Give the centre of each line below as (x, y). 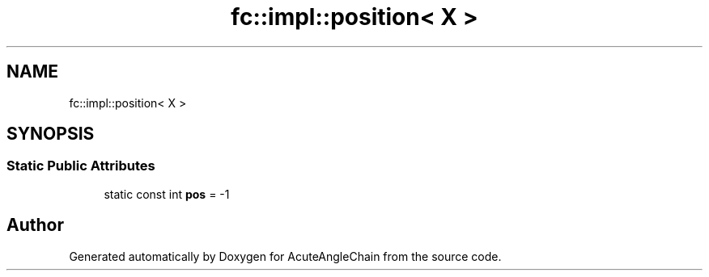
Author (35, 225)
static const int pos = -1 (167, 194)
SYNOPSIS (51, 134)
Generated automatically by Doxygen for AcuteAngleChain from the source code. (285, 256)
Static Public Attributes (81, 166)
